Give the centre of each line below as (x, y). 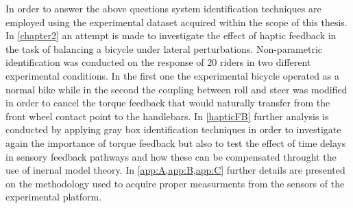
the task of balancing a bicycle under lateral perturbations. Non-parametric (164, 48)
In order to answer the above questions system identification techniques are (163, 8)
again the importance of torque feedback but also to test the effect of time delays (176, 142)
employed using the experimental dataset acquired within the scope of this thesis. (176, 22)
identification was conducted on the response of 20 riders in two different (158, 62)
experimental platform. (54, 197)
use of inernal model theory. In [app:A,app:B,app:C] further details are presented (175, 170)
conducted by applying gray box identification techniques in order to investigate (173, 129)
